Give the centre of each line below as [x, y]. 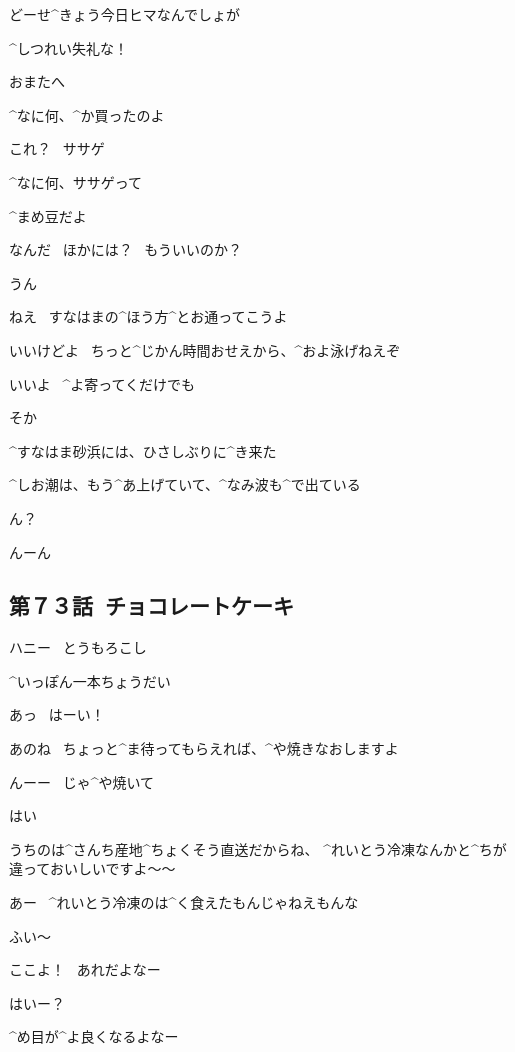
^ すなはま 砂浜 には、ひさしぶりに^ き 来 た [143, 450]
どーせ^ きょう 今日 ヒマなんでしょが [125, 14]
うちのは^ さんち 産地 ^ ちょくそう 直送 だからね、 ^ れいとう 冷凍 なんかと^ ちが [258, 848]
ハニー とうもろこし [78, 647]
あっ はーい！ [57, 714]
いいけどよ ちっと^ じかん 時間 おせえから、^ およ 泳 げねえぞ [205, 349]
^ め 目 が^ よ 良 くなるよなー [94, 1036]
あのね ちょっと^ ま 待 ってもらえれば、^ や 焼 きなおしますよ [204, 748]
